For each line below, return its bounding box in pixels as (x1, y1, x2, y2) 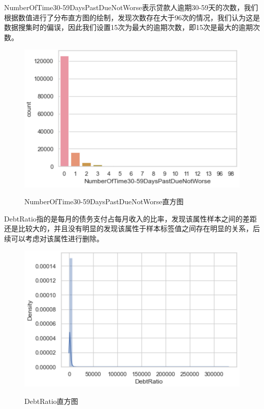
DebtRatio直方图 (24, 395, 78, 406)
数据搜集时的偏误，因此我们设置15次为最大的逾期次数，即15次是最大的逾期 (4, 22, 253, 33)
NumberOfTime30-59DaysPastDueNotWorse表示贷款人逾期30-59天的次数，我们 (4, 2, 258, 12)
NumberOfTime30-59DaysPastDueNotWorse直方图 (24, 196, 184, 207)
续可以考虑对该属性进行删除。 (4, 233, 104, 243)
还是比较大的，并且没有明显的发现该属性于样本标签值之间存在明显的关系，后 (4, 223, 260, 234)
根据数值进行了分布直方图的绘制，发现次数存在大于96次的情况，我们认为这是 (4, 12, 260, 22)
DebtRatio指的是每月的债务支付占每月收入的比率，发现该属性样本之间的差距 (4, 213, 257, 224)
